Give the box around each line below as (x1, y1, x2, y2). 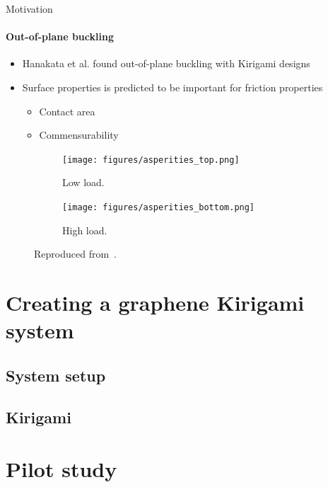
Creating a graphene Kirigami (6, 288, 305, 317)
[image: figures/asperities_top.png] (62, 154, 240, 165)
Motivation (6, 1, 53, 16)
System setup (6, 364, 106, 386)
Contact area (39, 103, 95, 118)
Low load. (62, 175, 105, 190)
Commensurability (39, 127, 119, 142)
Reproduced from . (34, 246, 117, 261)
